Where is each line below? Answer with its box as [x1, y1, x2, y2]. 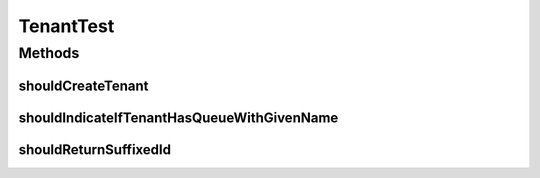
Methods [18, 44, 80, 62]
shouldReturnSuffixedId [18, 141, 172, 158]
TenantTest [18, 15, 115, 37]
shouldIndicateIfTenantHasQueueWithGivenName [18, 109, 339, 126]
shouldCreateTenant [18, 77, 149, 94]
